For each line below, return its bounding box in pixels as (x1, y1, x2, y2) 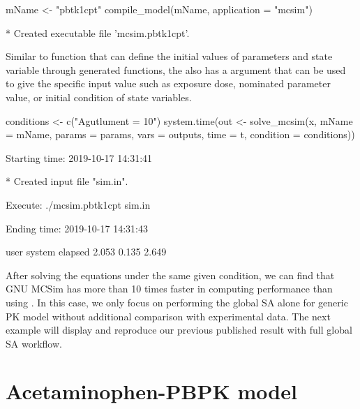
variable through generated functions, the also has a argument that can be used (6, 62, 346, 77)
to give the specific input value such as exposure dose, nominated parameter (6, 76, 331, 91)
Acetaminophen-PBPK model (6, 377, 297, 406)
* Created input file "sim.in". (6, 174, 128, 188)
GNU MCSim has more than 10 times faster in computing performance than (6, 281, 333, 296)
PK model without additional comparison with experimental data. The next (6, 308, 331, 323)
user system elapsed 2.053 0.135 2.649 (6, 244, 167, 259)
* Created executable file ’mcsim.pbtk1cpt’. (6, 25, 190, 40)
